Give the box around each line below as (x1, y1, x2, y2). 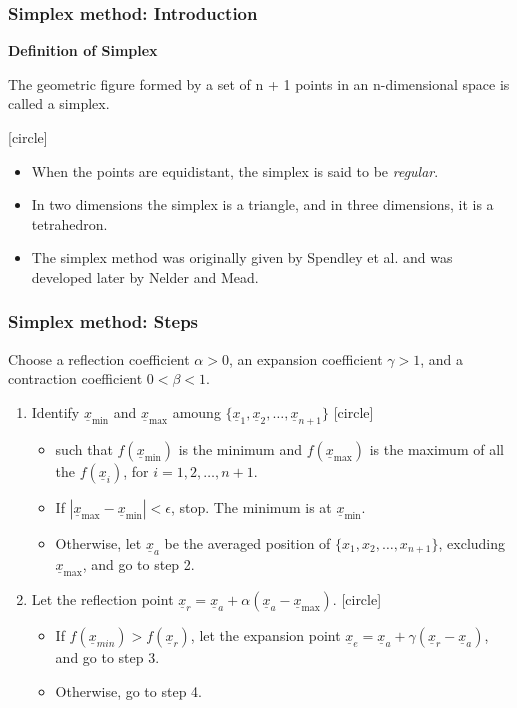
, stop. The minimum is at (171, 496, 332, 517)
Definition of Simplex (8, 40, 158, 61)
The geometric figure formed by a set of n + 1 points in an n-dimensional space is (8, 73, 510, 94)
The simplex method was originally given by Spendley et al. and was (31, 247, 453, 268)
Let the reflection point (31, 589, 174, 610)
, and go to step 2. (82, 554, 195, 574)
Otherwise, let (55, 532, 142, 553)
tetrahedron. (31, 213, 108, 234)
